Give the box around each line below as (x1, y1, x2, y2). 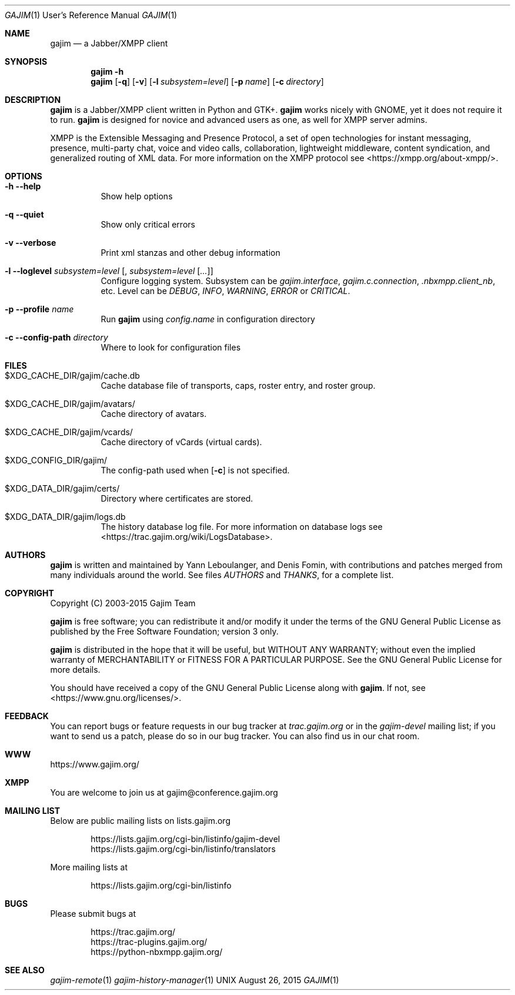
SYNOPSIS (5, 56, 48, 66)
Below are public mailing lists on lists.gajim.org (50, 816, 230, 826)
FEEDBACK (5, 711, 49, 721)
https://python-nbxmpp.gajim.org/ (91, 947, 223, 957)
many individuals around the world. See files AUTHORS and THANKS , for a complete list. (50, 570, 394, 580)
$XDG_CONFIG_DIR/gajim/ (5, 455, 108, 465)
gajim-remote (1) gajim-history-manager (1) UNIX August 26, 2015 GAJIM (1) (50, 975, 339, 985)
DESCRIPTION (5, 95, 61, 105)
